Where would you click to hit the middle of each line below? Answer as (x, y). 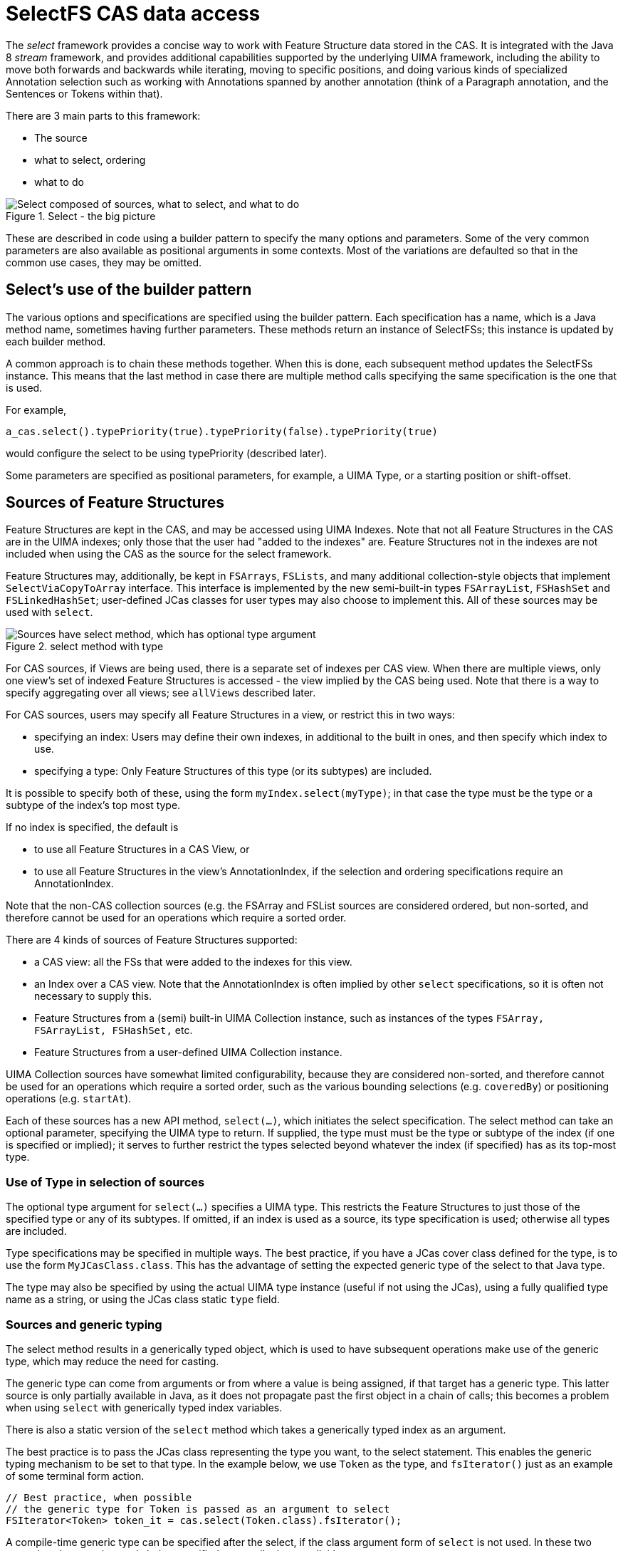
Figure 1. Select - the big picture (81, 216)
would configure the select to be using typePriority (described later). (167, 453)
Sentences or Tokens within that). (84, 93)
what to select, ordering (90, 160)
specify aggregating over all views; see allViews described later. (161, 693)
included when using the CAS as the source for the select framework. (169, 554)
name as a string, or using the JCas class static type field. (143, 1300)
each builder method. (56, 341)
